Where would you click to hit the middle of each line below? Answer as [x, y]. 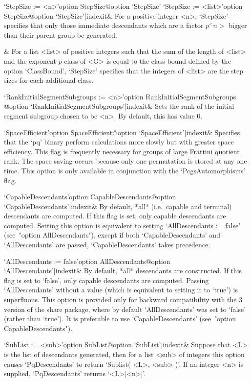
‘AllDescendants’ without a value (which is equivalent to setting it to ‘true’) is [121, 290]
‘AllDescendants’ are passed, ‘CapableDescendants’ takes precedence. [107, 245]
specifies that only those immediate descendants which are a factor [104, 25]
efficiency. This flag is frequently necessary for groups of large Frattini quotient [122, 151]
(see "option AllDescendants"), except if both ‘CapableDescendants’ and [112, 235]
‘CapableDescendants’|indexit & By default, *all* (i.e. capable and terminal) [118, 206]
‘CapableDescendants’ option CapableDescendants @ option [90, 197]
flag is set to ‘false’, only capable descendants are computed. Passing [106, 280]
